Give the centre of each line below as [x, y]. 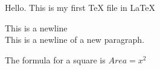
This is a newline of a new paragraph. [75, 40]
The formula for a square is [55, 59]
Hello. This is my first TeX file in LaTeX [80, 7]
